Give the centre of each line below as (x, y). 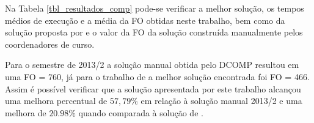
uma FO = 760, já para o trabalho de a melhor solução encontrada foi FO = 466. (157, 76)
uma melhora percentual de (56, 101)
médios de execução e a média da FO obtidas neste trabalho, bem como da (145, 20)
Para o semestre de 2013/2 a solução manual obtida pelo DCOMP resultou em (152, 65)
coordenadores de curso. (50, 44)
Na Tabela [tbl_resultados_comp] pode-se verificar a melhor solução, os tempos (155, 8)
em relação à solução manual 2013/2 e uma (221, 101)
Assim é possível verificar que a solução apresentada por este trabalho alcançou (153, 88)
